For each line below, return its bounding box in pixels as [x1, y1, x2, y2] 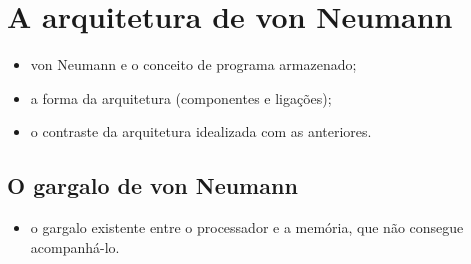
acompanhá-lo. [30, 236, 120, 257]
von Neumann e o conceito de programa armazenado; [30, 54, 357, 75]
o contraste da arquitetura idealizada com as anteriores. [30, 121, 372, 142]
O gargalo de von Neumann [7, 170, 298, 201]
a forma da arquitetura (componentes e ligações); [30, 87, 332, 108]
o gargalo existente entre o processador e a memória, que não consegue [30, 217, 464, 238]
